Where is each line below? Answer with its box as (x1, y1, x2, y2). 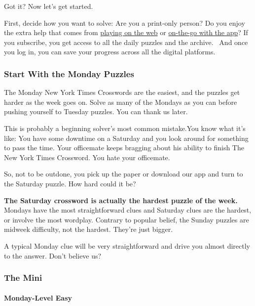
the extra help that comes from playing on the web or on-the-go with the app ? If (4, 27, 248, 38)
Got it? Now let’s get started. (4, 1, 93, 11)
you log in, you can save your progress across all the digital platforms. (4, 46, 216, 57)
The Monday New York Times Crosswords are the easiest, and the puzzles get (4, 87, 240, 97)
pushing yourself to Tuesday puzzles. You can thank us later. (4, 106, 188, 117)
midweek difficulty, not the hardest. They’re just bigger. (4, 224, 173, 234)
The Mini (4, 271, 42, 284)
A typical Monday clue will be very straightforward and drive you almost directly (4, 240, 250, 251)
